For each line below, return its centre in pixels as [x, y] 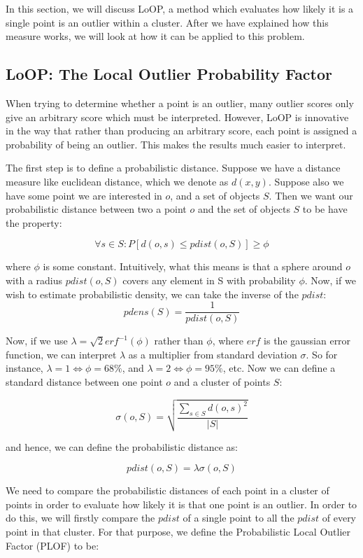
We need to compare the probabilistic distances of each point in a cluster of [168, 490]
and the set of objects [244, 209]
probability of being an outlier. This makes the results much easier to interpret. [176, 144]
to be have [325, 209]
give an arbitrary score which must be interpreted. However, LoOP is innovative [177, 117]
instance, [24, 368]
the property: [34, 222]
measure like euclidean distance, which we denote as [117, 181]
